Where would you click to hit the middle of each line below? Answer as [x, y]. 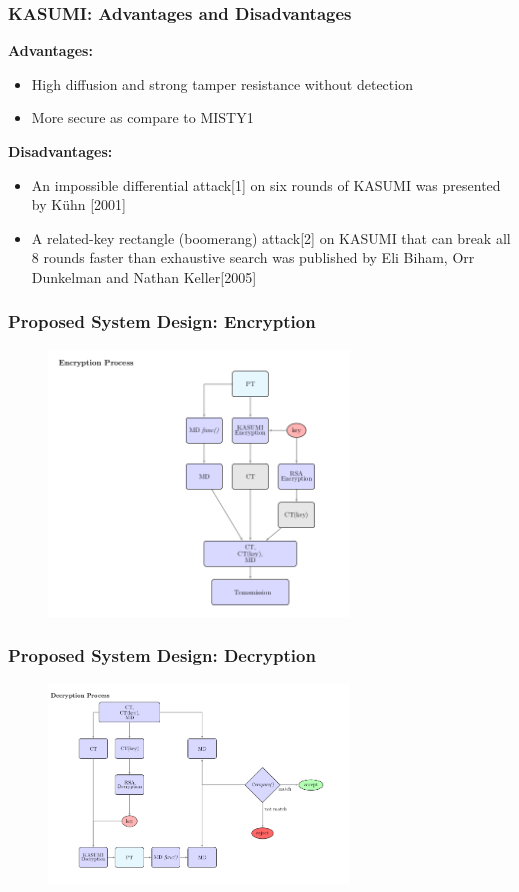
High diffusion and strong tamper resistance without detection [222, 83]
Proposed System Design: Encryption [162, 321]
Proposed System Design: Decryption [162, 655]
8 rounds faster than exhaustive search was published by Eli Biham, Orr [253, 257]
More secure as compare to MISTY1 [142, 117]
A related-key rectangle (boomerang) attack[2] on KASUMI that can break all [271, 237]
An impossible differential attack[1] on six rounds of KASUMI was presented [266, 184]
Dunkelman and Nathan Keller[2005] [144, 276]
